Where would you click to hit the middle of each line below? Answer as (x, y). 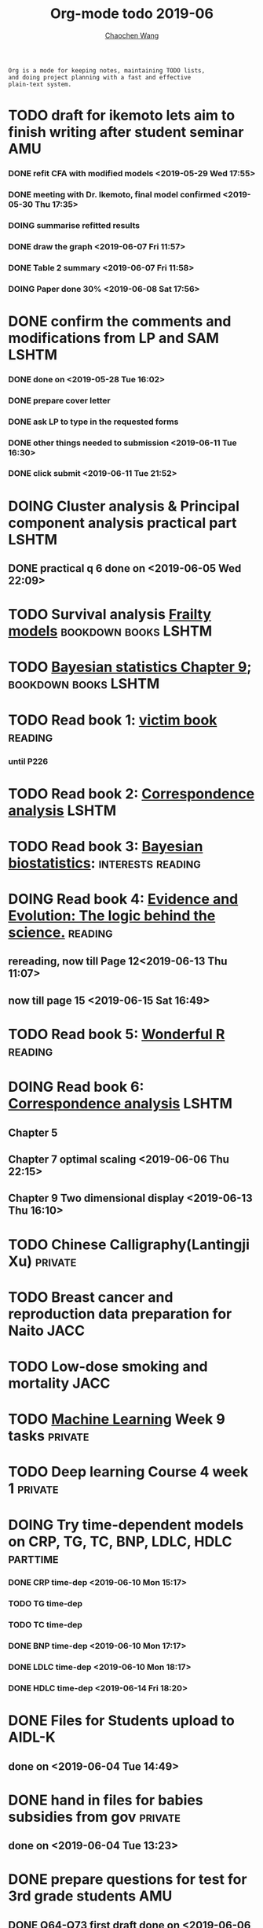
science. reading (60, 933)
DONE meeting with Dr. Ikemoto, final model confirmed (115, 194)
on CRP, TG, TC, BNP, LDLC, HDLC (120, 1541)
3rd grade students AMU (90, 1896)
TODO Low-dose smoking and (108, 1366)
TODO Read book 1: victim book (113, 720)
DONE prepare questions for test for (128, 1880)
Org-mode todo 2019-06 (132, 14)
